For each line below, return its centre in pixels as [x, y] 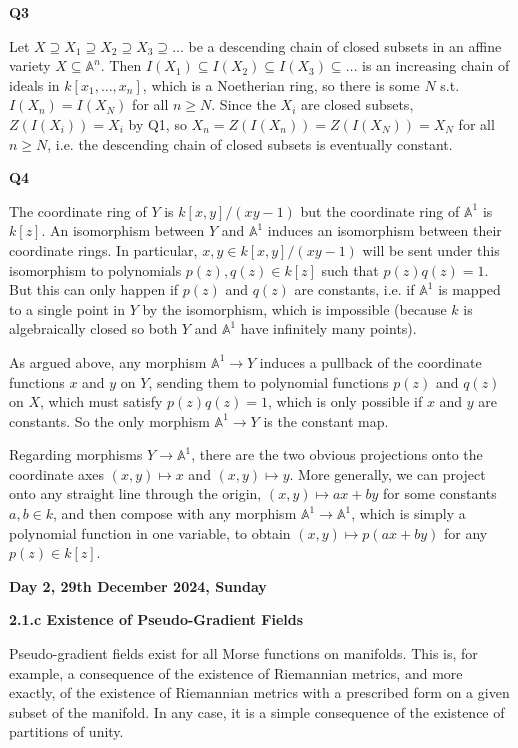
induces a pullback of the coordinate [370, 361]
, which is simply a [408, 513]
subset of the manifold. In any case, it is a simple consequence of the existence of [257, 711]
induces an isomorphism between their [384, 230]
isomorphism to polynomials [95, 269]
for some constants [440, 493]
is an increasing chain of [436, 65]
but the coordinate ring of [380, 210]
